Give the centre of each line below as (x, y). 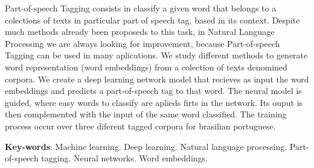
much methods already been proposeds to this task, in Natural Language (140, 32)
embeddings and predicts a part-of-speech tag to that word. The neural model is (153, 91)
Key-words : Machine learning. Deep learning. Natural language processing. (146, 146)
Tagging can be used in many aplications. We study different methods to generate (156, 55)
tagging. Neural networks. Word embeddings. (124, 158)
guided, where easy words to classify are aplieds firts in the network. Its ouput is (154, 102)
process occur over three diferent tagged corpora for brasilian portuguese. (140, 126)
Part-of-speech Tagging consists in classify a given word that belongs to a (141, 8)
